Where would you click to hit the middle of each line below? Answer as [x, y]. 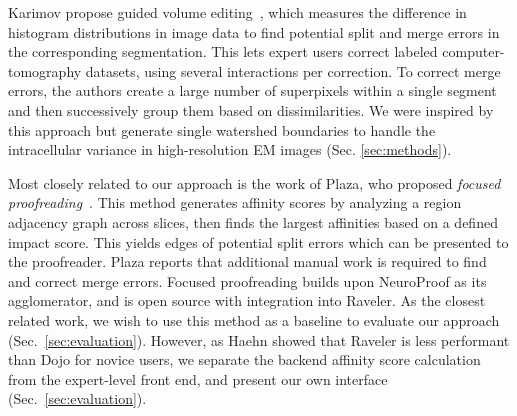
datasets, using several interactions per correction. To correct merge [293, 70]
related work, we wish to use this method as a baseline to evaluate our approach [254, 319]
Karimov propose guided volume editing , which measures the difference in [237, 12]
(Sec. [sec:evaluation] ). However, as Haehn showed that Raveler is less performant [259, 339]
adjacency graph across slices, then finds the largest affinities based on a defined [253, 221]
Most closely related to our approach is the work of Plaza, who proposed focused [254, 182]
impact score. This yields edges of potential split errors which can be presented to [258, 241]
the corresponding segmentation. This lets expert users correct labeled [223, 51]
